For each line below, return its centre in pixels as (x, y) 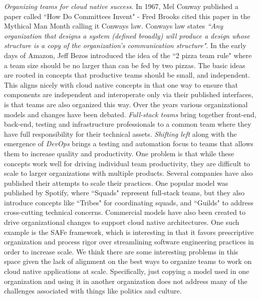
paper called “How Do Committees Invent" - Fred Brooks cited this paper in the (127, 16)
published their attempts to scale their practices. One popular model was (116, 183)
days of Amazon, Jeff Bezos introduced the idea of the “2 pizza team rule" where (128, 55)
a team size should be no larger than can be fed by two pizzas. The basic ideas (125, 65)
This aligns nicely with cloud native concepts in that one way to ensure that (121, 84)
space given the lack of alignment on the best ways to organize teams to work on (128, 261)
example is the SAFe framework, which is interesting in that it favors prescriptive (129, 232)
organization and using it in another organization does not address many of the (126, 281)
